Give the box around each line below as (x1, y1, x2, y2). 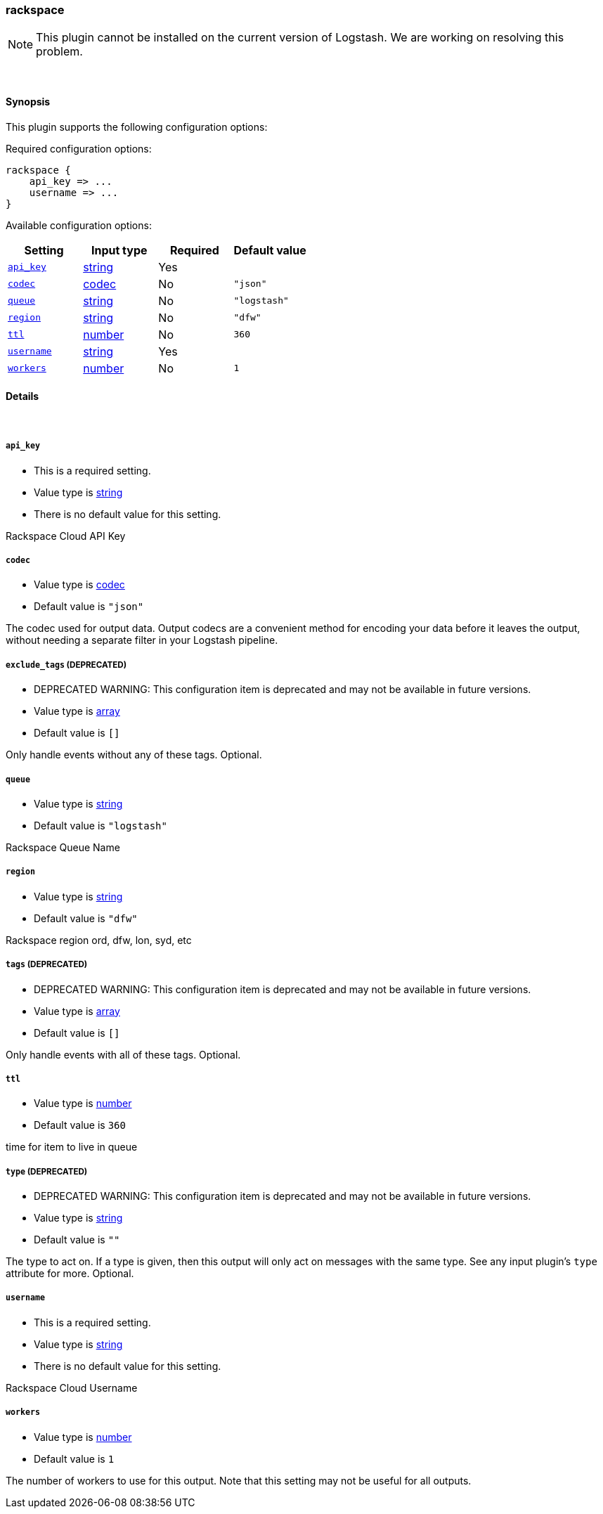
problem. (36, 44, 83, 59)
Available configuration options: (6, 219, 152, 231)
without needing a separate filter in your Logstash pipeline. (6, 634, 278, 647)
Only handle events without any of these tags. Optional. (6, 749, 262, 761)
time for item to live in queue (6, 1141, 138, 1153)
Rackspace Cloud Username (6, 1381, 138, 1394)
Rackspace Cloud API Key (6, 529, 126, 542)
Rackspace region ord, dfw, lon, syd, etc (6, 933, 192, 946)
